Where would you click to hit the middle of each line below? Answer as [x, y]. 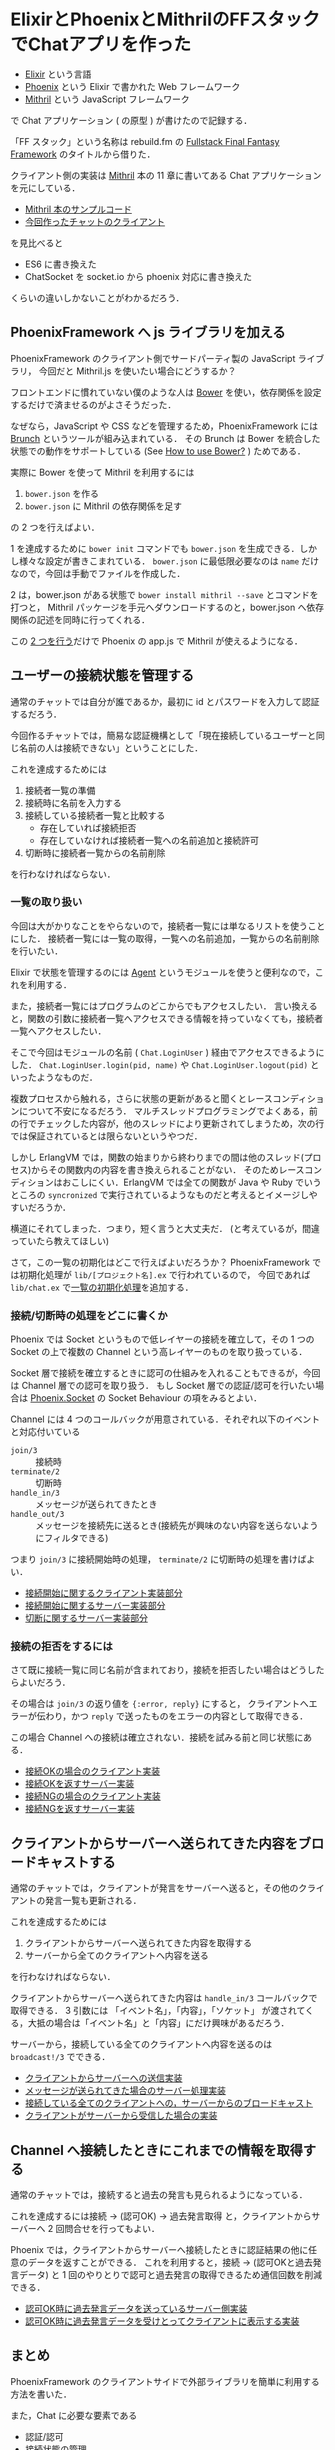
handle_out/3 [37, 1515]
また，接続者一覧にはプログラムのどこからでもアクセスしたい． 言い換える [164, 1006]
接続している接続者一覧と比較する [95, 815]
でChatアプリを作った [101, 44]
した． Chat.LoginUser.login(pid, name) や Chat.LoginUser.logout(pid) [159, 1064]
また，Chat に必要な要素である [74, 2415]
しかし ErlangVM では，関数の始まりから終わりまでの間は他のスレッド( [157, 1157]
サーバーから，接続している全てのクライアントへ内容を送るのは [141, 2044]
